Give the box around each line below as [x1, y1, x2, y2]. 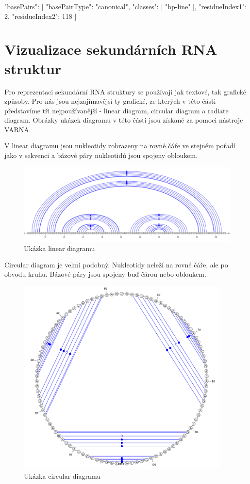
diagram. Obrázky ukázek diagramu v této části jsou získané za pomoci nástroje [4, 115, 243, 125]
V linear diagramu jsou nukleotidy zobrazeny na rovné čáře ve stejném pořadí [4, 141, 235, 151]
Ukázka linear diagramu [24, 243, 95, 253]
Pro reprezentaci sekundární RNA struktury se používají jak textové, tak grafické [4, 86, 246, 96]
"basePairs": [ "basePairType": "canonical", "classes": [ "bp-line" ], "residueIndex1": [4, 1, 247, 11]
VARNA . [4, 124, 31, 134]
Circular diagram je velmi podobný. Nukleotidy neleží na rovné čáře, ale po [4, 259, 228, 269]
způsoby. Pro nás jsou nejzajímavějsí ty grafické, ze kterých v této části [4, 96, 216, 106]
